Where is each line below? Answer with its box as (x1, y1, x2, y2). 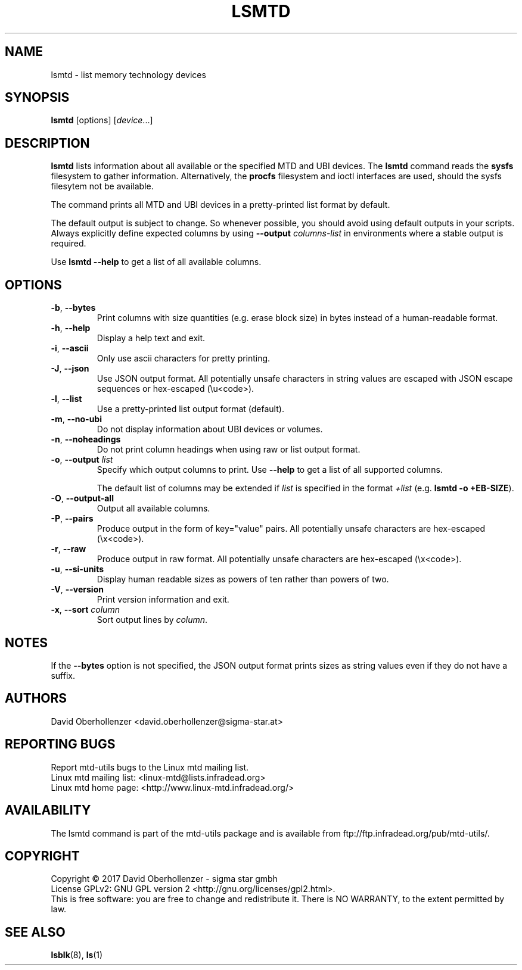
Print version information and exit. (97, 594, 229, 605)
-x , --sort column (51, 604, 120, 615)
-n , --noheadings (51, 434, 121, 445)
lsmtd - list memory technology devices (51, 69, 206, 80)
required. (51, 238, 86, 249)
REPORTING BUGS (5, 737, 116, 752)
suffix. (51, 670, 75, 681)
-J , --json (51, 363, 89, 374)
